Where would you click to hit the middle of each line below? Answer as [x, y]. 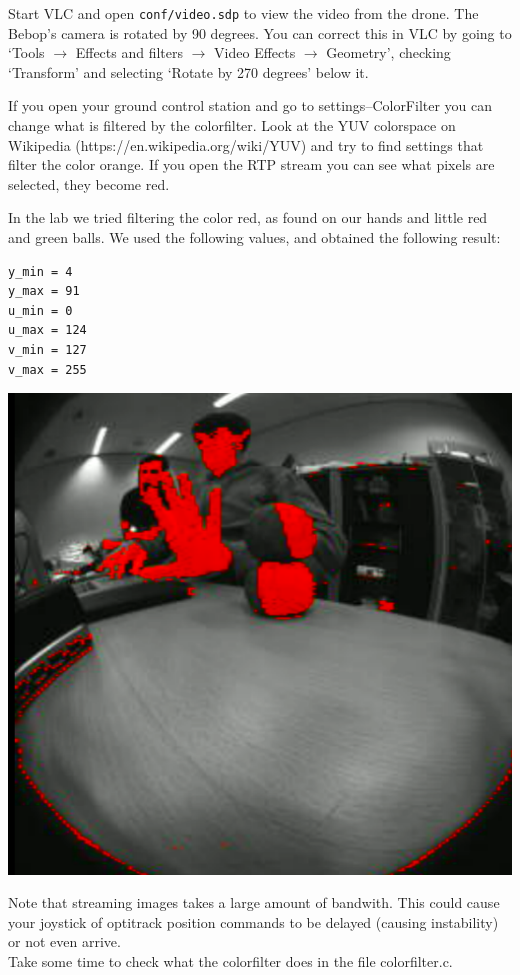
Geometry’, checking [388, 52]
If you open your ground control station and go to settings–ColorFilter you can [250, 105]
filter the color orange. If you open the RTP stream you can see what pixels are [251, 164]
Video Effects [255, 52]
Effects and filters [129, 52]
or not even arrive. [64, 941]
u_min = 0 [40, 310]
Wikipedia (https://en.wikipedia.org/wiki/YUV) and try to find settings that [246, 144]
